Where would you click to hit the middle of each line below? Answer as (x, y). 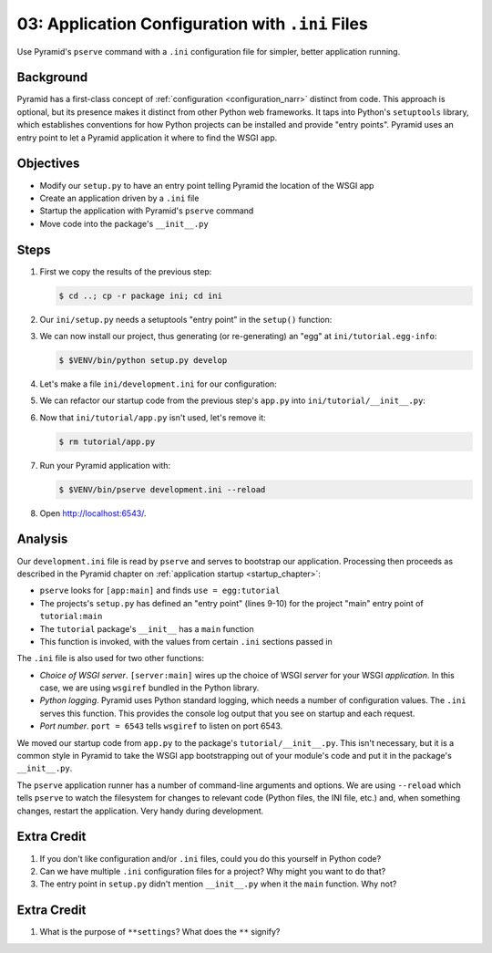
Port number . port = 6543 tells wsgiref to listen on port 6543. (161, 726)
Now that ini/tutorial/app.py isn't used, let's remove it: (153, 417)
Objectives (48, 164)
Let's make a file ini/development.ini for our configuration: (158, 384)
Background (52, 78)
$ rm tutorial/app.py (107, 441)
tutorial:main (71, 616)
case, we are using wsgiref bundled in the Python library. (149, 688)
